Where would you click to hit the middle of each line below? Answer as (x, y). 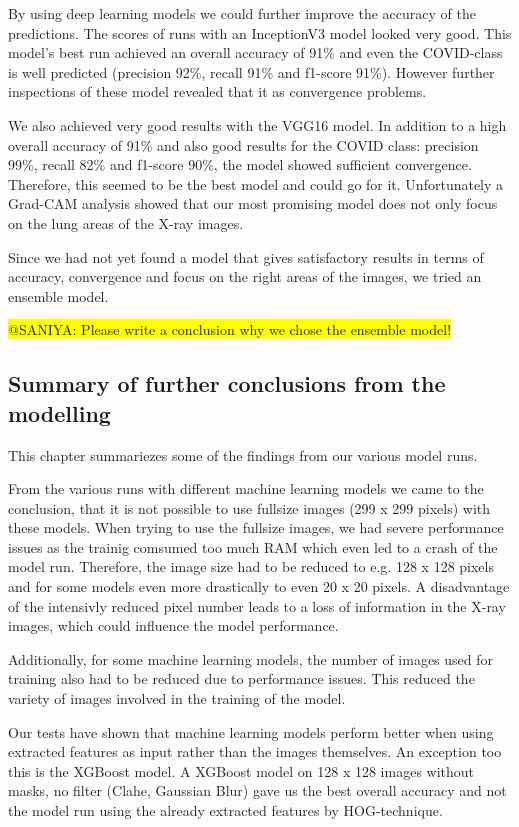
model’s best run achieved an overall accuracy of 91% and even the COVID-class (255, 52)
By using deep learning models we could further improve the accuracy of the (242, 13)
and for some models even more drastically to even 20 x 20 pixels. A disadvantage (259, 586)
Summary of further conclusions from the (227, 383)
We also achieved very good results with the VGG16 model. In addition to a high (257, 124)
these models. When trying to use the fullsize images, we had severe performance (256, 527)
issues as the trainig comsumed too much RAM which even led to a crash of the (253, 546)
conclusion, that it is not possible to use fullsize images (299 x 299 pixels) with (249, 507)
